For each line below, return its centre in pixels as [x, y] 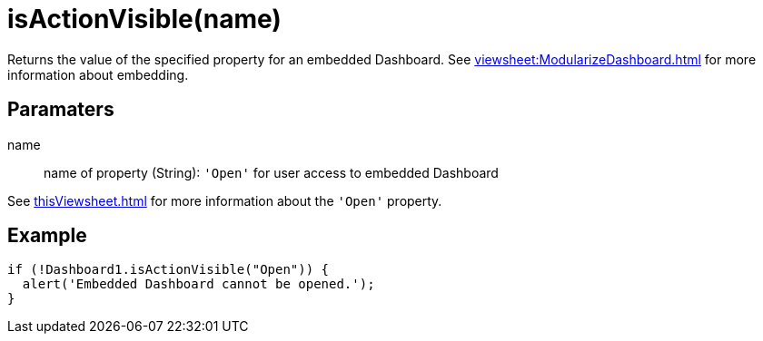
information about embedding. [98, 74]
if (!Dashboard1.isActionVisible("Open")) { [168, 270]
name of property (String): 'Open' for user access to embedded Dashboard [271, 172]
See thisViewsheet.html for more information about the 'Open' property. [225, 200]
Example [47, 236]
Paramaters [61, 110]
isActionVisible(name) [144, 19]
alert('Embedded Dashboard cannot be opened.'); [198, 284]
